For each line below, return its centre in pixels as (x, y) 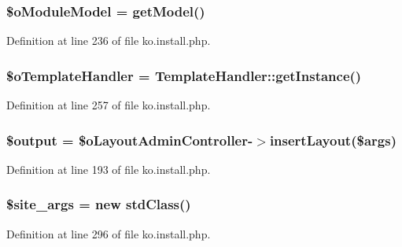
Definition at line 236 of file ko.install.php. (109, 41)
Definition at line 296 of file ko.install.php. (109, 233)
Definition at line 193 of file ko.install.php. (109, 169)
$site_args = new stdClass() (99, 204)
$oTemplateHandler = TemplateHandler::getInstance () (184, 75)
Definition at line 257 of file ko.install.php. (109, 105)
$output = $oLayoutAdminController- (130, 140)
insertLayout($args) (333, 140)
